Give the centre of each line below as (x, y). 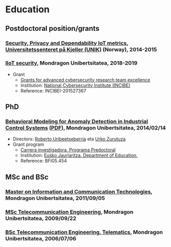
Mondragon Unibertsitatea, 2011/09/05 (55, 198)
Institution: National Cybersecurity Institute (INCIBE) (75, 85)
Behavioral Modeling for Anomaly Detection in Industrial (77, 122)
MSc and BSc (27, 177)
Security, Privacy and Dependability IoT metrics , (67, 43)
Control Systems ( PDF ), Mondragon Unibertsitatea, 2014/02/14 (85, 128)
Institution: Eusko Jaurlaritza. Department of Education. (79, 156)
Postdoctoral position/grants (52, 28)
